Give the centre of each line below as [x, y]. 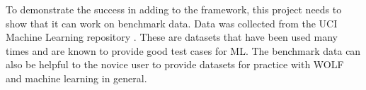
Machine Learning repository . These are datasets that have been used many [172, 37]
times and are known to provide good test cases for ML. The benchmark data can [183, 50]
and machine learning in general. [76, 78]
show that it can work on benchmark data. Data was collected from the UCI [172, 23]
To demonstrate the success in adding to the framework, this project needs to [174, 9]
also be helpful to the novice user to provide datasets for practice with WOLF [175, 64]
